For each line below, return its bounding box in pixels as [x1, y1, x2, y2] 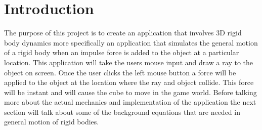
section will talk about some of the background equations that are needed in [4, 106, 240, 117]
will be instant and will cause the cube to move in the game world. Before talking [4, 86, 257, 97]
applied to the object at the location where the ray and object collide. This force [4, 77, 254, 88]
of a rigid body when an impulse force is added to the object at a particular [4, 47, 239, 58]
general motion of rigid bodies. [4, 116, 99, 127]
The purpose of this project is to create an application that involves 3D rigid [4, 27, 242, 38]
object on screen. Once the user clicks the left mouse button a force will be [4, 67, 236, 77]
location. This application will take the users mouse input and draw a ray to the [4, 57, 253, 67]
